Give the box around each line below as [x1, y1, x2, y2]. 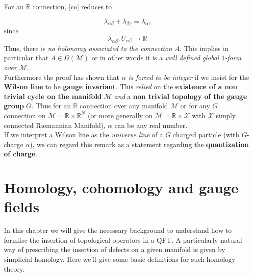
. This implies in [179, 43, 229, 53]
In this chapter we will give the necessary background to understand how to [4, 225, 232, 235]
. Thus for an [31, 101, 71, 111]
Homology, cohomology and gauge [4, 177, 239, 198]
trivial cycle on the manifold [4, 91, 102, 101]
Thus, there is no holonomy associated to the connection [4, 43, 172, 53]
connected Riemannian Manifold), [4, 120, 106, 130]
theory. [4, 263, 25, 274]
